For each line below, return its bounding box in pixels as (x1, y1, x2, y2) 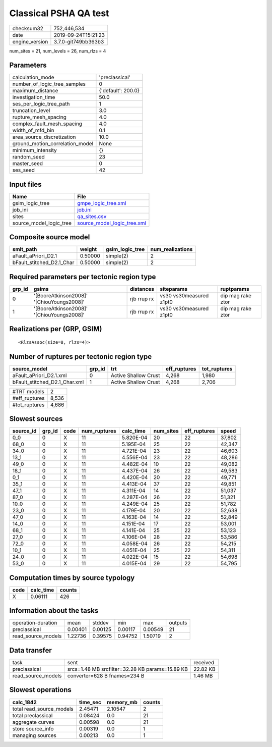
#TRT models (12, 388, 45, 395)
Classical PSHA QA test (9, 8, 109, 19)
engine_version (12, 38, 48, 45)
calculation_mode (12, 74, 55, 81)
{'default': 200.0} (99, 87, 140, 94)
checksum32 (12, 25, 44, 32)
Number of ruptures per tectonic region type (9, 352, 152, 361)
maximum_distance (12, 87, 58, 94)
